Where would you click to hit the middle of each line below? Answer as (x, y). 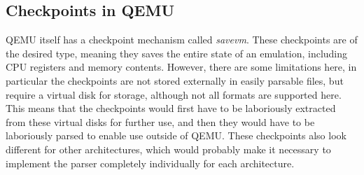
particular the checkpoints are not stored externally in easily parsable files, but (175, 80)
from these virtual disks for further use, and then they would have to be (160, 121)
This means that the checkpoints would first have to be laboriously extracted (171, 108)
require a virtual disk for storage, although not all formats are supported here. (174, 94)
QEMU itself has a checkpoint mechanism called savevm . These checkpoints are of (182, 40)
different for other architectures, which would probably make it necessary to (168, 149)
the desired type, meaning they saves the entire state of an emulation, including (177, 53)
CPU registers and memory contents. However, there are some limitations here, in (181, 67)
